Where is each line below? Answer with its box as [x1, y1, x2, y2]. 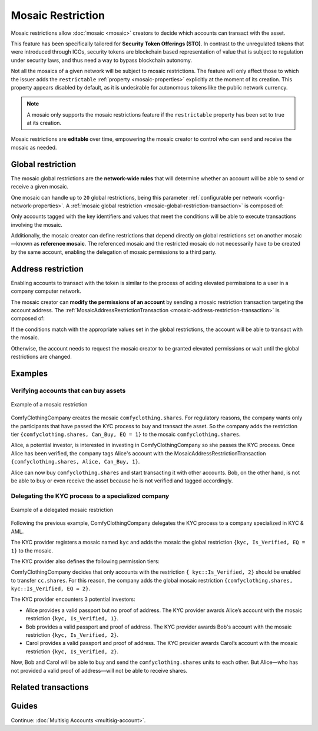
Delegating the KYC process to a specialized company [11, 492, 170, 500]
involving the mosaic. [11, 221, 63, 228]
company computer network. [11, 287, 82, 295]
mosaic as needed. [11, 144, 57, 151]
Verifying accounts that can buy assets [11, 386, 126, 395]
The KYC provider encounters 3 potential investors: [11, 596, 135, 603]
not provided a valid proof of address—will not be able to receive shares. [11, 667, 188, 674]
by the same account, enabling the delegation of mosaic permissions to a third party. [11, 248, 217, 256]
